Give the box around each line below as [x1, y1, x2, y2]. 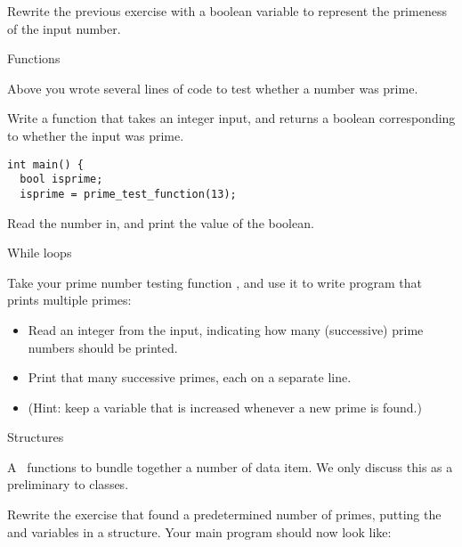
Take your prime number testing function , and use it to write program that [7, 273, 422, 291]
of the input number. [7, 19, 121, 37]
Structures [7, 428, 64, 446]
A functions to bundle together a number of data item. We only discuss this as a [7, 457, 453, 476]
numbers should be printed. [28, 338, 178, 356]
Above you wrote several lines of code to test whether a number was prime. [7, 78, 418, 97]
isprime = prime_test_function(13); [20, 187, 237, 200]
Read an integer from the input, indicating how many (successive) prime [28, 320, 424, 339]
